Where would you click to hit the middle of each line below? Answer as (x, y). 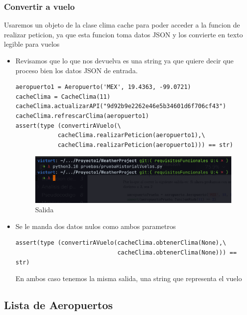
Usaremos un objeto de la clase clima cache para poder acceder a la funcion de (122, 25)
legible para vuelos (32, 44)
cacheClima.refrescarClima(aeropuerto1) (82, 116)
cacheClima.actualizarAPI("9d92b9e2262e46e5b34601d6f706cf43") (121, 106)
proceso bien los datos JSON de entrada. (76, 70)
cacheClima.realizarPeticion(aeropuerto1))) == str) (145, 145)
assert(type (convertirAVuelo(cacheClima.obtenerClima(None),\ (121, 243)
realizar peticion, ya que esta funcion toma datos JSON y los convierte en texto (123, 34)
